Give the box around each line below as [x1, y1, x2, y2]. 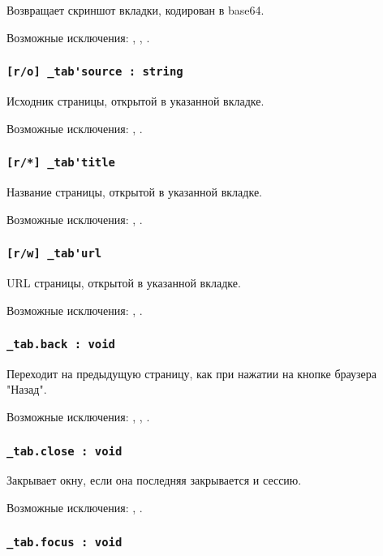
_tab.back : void [6, 338, 115, 351]
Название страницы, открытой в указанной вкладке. [6, 183, 262, 200]
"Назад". [6, 381, 47, 398]
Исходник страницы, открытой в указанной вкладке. [6, 92, 265, 109]
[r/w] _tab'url [6, 247, 102, 261]
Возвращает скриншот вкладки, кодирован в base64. [6, 2, 265, 18]
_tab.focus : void [6, 535, 123, 549]
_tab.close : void [6, 444, 123, 458]
